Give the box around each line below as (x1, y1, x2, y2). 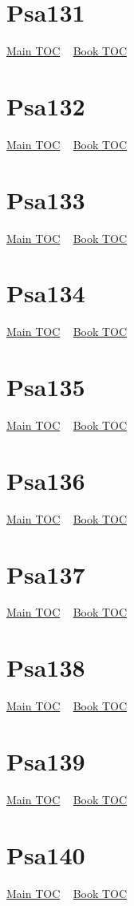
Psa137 (6, 557, 85, 590)
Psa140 (6, 838, 85, 871)
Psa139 (6, 744, 85, 777)
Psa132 (6, 89, 85, 122)
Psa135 (6, 370, 85, 403)
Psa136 (6, 463, 85, 496)
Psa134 (6, 277, 85, 309)
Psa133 (6, 183, 85, 216)
